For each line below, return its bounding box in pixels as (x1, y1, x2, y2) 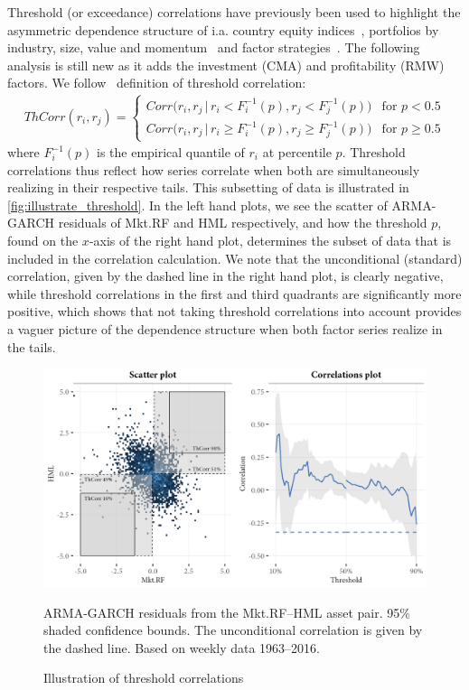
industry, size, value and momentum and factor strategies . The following (7, 38, 420, 57)
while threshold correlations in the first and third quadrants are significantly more (7, 284, 462, 303)
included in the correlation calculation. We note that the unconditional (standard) (7, 248, 463, 267)
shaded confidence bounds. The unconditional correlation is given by (43, 620, 423, 639)
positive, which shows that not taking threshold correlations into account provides (7, 302, 462, 321)
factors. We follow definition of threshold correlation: (7, 73, 306, 92)
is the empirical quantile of (96, 143, 245, 162)
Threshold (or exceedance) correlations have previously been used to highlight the (7, 3, 461, 21)
